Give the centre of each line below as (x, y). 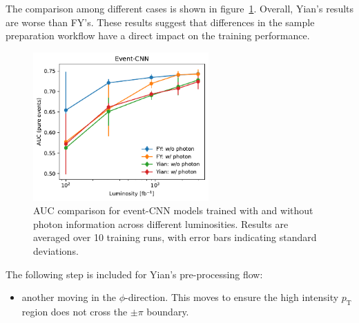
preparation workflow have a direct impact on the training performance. (158, 35)
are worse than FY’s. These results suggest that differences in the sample (160, 22)
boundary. (168, 312)
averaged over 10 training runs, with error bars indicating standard (175, 237)
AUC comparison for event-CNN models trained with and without (173, 210)
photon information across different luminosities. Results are (161, 223)
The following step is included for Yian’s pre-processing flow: (134, 274)
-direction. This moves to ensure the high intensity (232, 297)
